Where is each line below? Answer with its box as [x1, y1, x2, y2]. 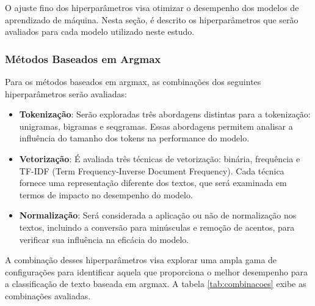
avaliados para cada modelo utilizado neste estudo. [5, 25, 195, 38]
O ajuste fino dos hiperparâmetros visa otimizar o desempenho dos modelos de [5, 1, 299, 13]
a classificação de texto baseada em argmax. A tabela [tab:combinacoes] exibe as [5, 277, 306, 290]
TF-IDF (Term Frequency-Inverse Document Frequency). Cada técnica [19, 164, 284, 177]
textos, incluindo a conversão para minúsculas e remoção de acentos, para [19, 220, 295, 233]
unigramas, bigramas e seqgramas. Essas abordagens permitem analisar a [19, 119, 293, 132]
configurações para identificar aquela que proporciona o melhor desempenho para [5, 265, 308, 278]
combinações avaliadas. [5, 289, 91, 302]
